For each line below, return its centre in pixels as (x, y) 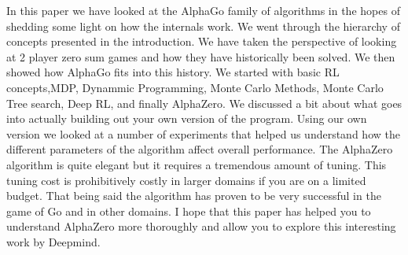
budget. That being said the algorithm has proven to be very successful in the (194, 196)
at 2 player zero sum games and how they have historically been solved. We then (201, 56)
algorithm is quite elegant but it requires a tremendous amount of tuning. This (197, 164)
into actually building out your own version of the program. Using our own (187, 118)
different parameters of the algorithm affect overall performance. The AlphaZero (200, 149)
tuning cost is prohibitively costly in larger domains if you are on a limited (186, 180)
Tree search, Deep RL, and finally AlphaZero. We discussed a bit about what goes (204, 103)
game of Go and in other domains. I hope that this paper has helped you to (189, 211)
